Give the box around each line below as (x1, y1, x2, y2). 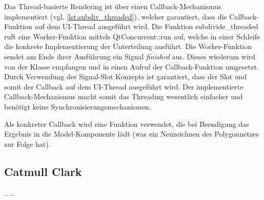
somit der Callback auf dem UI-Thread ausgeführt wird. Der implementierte (4, 81, 243, 92)
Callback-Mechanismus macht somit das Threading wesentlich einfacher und (4, 91, 243, 102)
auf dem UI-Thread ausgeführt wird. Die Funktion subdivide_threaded (34, 21, 258, 32)
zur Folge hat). (4, 138, 51, 149)
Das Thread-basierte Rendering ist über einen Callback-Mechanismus (4, 1, 221, 11)
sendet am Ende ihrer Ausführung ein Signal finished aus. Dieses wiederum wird (4, 51, 256, 61)
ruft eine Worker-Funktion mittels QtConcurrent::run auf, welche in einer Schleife (4, 31, 260, 41)
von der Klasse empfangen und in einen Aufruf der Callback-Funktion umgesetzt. (4, 61, 259, 72)
